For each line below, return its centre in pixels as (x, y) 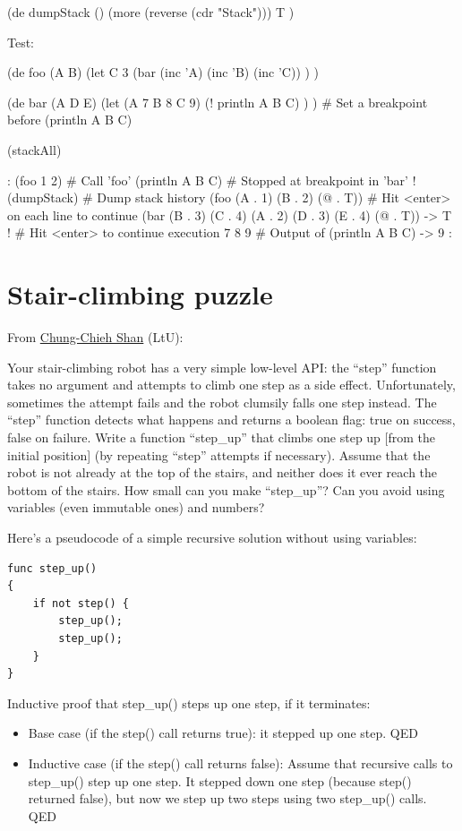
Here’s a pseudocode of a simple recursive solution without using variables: (212, 537)
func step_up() (52, 568)
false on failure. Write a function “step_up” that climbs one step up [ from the (222, 437)
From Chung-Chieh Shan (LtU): (95, 337)
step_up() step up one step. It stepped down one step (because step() (220, 780)
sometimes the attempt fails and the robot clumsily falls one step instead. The (222, 402)
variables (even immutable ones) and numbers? (136, 507)
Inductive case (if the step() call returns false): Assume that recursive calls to (240, 762)
